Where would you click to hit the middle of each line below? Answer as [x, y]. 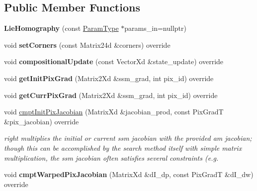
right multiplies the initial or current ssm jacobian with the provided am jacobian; [128, 138]
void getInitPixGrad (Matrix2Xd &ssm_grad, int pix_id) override [109, 78]
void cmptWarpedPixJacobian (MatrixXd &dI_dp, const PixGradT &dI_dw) [129, 174]
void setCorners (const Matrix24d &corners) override [87, 45]
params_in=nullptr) [155, 28]
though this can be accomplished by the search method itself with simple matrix [123, 147]
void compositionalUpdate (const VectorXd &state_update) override [114, 61]
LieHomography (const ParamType [61, 28]
